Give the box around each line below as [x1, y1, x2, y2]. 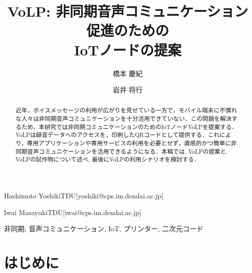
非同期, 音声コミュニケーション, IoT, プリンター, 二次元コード [4, 223, 204, 234]
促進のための [86, 20, 169, 40]
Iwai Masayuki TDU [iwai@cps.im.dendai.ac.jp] [4, 207, 141, 217]
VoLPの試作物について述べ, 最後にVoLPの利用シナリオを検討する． [15, 155, 200, 164]
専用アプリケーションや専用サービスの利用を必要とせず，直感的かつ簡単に [27, 139, 231, 147]
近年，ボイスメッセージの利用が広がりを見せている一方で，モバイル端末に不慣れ [15, 106, 237, 114]
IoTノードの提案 [74, 39, 182, 59]
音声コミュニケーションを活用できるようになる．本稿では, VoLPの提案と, [27, 147, 228, 155]
